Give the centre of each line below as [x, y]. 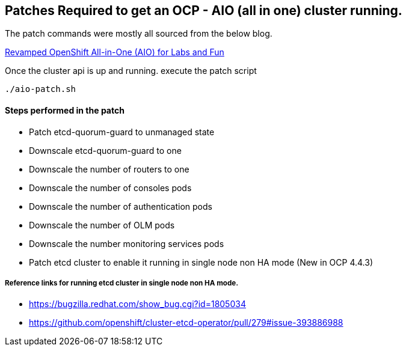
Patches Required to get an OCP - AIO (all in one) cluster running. [204, 11]
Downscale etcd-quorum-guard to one [105, 150]
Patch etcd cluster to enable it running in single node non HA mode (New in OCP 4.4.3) [201, 262]
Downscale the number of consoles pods [110, 188]
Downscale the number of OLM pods [102, 225]
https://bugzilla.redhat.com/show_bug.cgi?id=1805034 [137, 304]
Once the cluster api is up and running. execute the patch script [131, 71]
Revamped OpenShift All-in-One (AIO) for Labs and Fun [115, 52]
